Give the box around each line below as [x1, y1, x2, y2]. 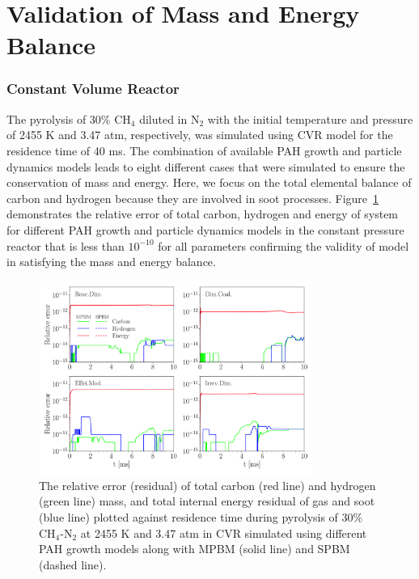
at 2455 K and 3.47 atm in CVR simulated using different [80, 524, 367, 541]
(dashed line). [39, 556, 107, 573]
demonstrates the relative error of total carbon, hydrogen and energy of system [6, 205, 399, 222]
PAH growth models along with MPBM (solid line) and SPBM [39, 540, 350, 557]
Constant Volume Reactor [6, 78, 180, 99]
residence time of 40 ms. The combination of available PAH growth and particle [6, 142, 402, 158]
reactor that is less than [6, 237, 125, 254]
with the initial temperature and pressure [207, 110, 413, 127]
